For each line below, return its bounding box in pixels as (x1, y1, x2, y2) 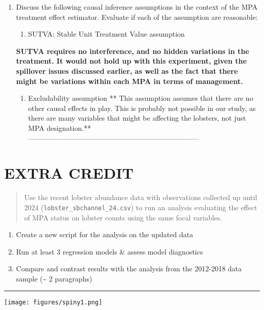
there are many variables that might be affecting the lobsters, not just (28, 112, 246, 123)
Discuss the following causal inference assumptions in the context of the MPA (16, 2, 258, 12)
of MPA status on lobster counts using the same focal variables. (24, 212, 222, 222)
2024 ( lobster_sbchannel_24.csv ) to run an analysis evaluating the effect (24, 202, 257, 212)
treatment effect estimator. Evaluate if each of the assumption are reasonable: (16, 11, 258, 22)
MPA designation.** (28, 122, 91, 133)
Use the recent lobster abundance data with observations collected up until (24, 192, 257, 203)
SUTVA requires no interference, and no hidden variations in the (16, 45, 249, 56)
